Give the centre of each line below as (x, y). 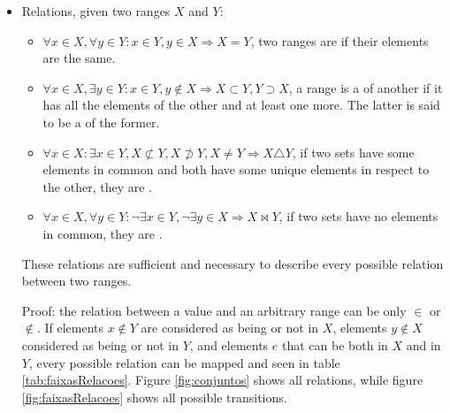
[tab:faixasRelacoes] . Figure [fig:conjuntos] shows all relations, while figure (222, 380)
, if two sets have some (353, 152)
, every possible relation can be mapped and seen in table (184, 362)
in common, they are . (103, 233)
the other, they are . (97, 186)
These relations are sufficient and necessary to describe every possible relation (233, 263)
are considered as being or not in (230, 328)
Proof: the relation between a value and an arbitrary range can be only (214, 310)
